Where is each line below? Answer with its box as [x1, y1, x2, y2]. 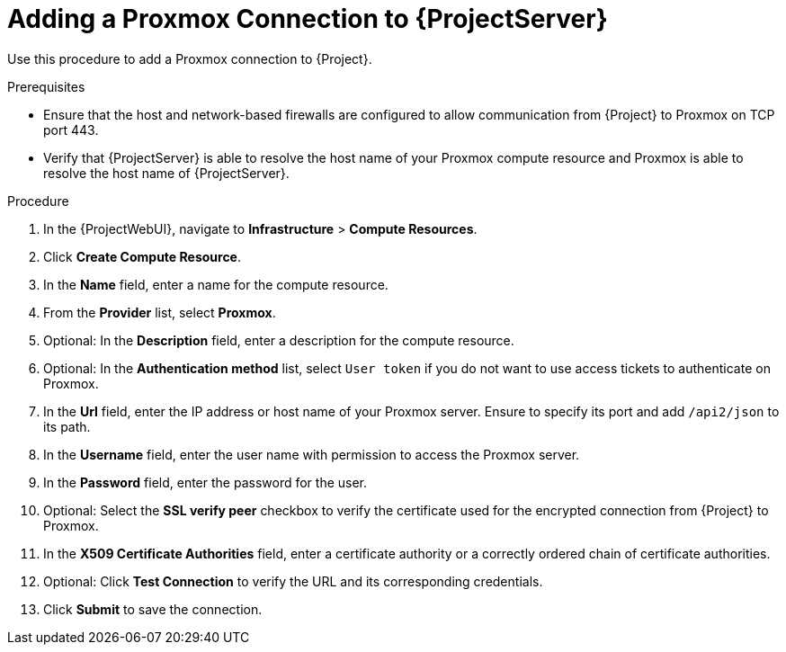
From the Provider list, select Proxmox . [43, 304, 276, 320]
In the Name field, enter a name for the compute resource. [43, 276, 389, 292]
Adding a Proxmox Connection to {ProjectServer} [7, 4, 608, 34]
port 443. [43, 121, 99, 138]
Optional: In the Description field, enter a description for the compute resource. [43, 332, 514, 348]
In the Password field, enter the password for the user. [43, 474, 368, 490]
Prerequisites [7, 78, 85, 94]
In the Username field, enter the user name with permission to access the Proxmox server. [43, 446, 580, 462]
